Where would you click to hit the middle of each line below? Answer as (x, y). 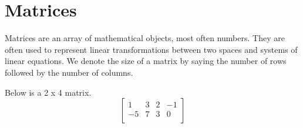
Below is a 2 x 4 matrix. (48, 92)
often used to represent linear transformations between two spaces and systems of (151, 49)
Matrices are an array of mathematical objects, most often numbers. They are (145, 38)
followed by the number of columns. (69, 72)
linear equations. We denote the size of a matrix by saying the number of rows (146, 61)
